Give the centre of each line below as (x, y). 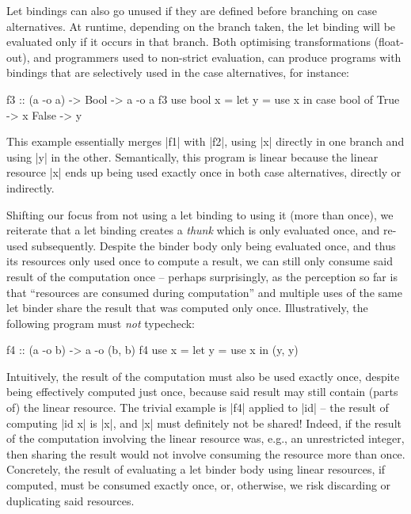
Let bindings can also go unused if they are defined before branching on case (192, 10)
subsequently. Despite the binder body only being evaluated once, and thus (213, 245)
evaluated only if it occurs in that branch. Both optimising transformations (188, 42)
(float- (389, 42)
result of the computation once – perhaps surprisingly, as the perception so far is (202, 276)
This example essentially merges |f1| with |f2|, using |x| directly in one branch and (205, 141)
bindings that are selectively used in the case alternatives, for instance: (178, 72)
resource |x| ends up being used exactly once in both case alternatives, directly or (204, 172)
